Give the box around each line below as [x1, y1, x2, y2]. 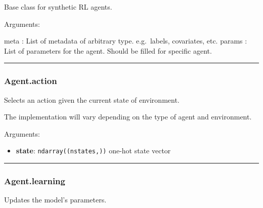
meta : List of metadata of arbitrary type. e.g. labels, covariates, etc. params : [4, 35, 247, 46]
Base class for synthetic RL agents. [4, 2, 112, 12]
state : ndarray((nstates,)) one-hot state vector [16, 145, 171, 156]
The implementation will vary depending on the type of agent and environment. [4, 111, 252, 122]
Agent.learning [4, 174, 65, 187]
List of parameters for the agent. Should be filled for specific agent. [4, 45, 212, 56]
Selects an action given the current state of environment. [4, 94, 180, 105]
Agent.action [4, 74, 57, 87]
